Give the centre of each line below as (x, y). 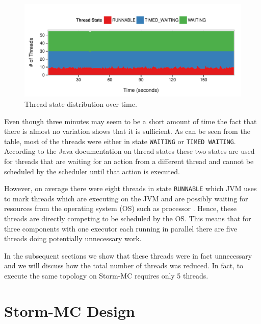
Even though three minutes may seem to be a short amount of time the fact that (130, 121)
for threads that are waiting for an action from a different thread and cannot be (129, 161)
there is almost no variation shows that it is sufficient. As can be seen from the (127, 131)
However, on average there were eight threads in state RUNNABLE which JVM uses (130, 188)
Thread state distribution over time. (81, 103)
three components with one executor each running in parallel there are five (121, 228)
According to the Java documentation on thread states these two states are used (129, 151)
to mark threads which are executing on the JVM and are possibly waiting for (126, 198)
